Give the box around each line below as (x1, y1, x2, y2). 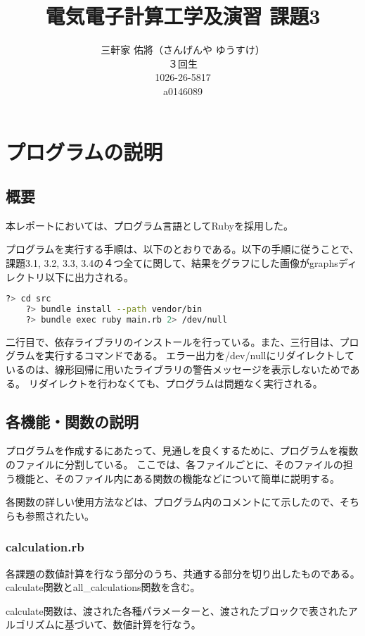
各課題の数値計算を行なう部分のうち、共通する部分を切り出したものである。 (6, 566, 360, 580)
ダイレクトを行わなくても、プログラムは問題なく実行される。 (38, 375, 323, 390)
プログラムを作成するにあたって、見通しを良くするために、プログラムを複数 (6, 443, 359, 458)
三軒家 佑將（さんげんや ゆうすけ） (101, 42, 265, 57)
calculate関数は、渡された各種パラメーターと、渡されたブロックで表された (6, 603, 348, 618)
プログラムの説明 (6, 137, 163, 166)
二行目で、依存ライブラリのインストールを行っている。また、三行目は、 (6, 334, 340, 349)
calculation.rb (6, 538, 84, 556)
